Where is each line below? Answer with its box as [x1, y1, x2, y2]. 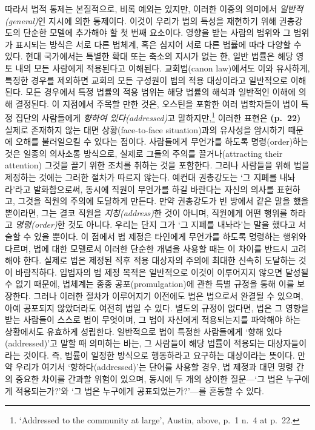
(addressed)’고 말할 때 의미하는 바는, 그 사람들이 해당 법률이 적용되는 [5, 337, 265, 349]
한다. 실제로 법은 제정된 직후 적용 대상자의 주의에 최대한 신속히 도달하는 [23, 254, 296, 266]
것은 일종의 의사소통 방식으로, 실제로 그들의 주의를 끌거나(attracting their [5, 147, 283, 159]
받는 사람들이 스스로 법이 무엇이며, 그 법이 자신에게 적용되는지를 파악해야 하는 [5, 313, 301, 326]
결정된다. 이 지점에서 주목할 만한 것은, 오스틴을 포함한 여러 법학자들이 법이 [15, 97, 299, 110]
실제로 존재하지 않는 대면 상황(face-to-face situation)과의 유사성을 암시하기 [5, 123, 285, 136]
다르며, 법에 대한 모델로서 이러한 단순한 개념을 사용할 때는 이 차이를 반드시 [5, 242, 288, 254]
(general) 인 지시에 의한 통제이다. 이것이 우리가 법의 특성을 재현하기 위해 [5, 14, 277, 27]
